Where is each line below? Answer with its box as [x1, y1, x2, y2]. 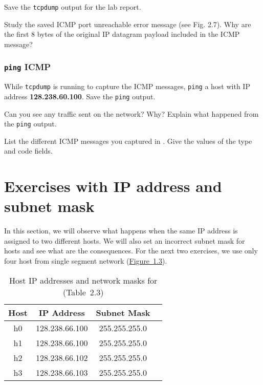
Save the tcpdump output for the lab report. [4, 2, 141, 12]
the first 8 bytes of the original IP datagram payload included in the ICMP [4, 29, 240, 39]
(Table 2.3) [62, 286, 104, 298]
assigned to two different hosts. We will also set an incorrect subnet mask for [4, 235, 245, 246]
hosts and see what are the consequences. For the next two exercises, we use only [4, 245, 258, 256]
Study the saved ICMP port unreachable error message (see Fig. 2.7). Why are [4, 18, 251, 29]
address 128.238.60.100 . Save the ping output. [4, 91, 156, 101]
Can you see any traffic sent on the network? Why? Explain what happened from [4, 108, 259, 119]
